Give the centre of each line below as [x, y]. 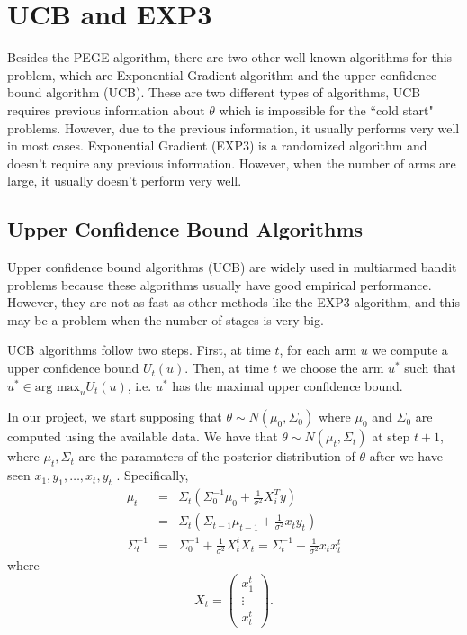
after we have [406, 456]
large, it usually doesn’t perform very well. [125, 181]
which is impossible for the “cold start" [326, 109]
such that [430, 368]
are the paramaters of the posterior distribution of [217, 456]
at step [391, 436]
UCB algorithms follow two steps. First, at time [139, 350]
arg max [57, 387]
